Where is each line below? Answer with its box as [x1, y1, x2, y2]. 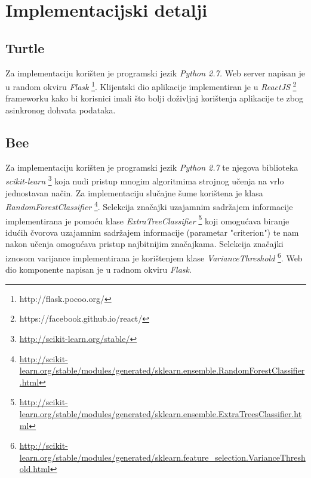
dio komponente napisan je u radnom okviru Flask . [5, 263, 192, 276]
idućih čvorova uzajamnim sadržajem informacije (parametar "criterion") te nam [5, 226, 299, 238]
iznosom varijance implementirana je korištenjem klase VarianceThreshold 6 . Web [5, 249, 303, 264]
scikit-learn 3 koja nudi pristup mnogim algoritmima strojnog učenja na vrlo [5, 173, 284, 187]
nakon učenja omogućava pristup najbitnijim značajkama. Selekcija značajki [5, 238, 284, 250]
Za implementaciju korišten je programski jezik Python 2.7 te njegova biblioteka [5, 161, 298, 173]
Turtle [5, 38, 45, 57]
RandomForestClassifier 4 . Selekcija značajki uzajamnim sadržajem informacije [5, 199, 293, 212]
